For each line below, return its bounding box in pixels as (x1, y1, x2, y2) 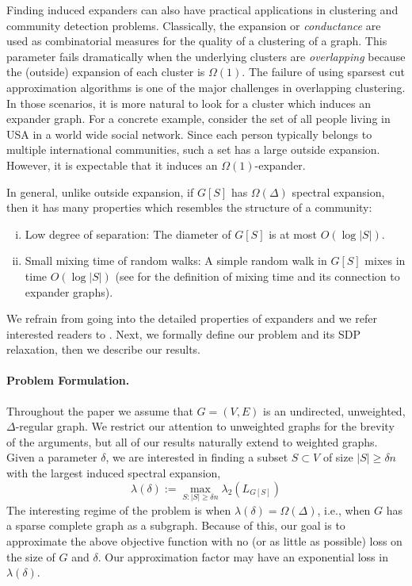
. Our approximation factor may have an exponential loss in (97, 548, 388, 565)
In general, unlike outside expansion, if (6, 183, 194, 200)
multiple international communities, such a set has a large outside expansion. (6, 141, 380, 158)
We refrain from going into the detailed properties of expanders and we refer (6, 310, 377, 327)
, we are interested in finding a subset (105, 449, 288, 465)
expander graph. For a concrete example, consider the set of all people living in (6, 110, 391, 127)
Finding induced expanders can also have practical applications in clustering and (6, 2, 399, 17)
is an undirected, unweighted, (263, 402, 406, 419)
